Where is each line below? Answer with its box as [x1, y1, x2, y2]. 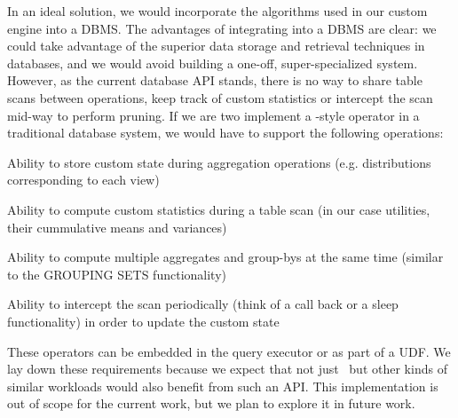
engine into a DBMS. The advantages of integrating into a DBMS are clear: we [7, 19, 437, 37]
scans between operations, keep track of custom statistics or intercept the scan [7, 88, 433, 106]
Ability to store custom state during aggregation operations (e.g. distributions [7, 153, 431, 171]
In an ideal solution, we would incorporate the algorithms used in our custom [7, 2, 428, 20]
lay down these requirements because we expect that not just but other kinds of [7, 359, 447, 378]
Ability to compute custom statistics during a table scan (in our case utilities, [7, 200, 430, 218]
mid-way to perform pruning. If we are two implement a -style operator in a [7, 106, 420, 124]
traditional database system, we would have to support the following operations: [7, 123, 444, 142]
